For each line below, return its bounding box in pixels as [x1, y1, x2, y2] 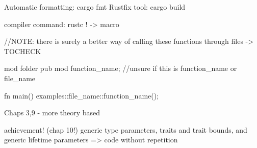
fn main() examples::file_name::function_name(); [4, 90, 159, 101]
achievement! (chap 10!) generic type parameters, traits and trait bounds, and [4, 124, 247, 135]
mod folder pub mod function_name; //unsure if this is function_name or [4, 63, 237, 73]
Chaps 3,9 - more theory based [4, 107, 100, 118]
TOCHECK [4, 45, 41, 56]
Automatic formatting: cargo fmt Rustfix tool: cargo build [4, 2, 186, 12]
